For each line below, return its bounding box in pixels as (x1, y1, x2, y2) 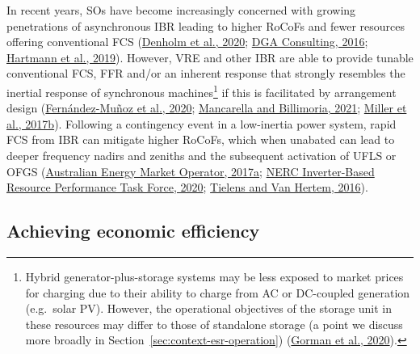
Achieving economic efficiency (6, 218, 260, 243)
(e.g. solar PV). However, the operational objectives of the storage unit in (25, 300, 393, 317)
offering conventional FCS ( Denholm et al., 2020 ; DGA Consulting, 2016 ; (6, 33, 368, 50)
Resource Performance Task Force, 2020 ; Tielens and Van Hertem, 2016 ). (6, 179, 368, 196)
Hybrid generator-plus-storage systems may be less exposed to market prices (25, 268, 404, 284)
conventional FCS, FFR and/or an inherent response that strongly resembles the (6, 65, 405, 82)
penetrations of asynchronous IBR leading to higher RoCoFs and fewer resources (6, 17, 405, 34)
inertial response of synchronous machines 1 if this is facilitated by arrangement (6, 81, 397, 100)
